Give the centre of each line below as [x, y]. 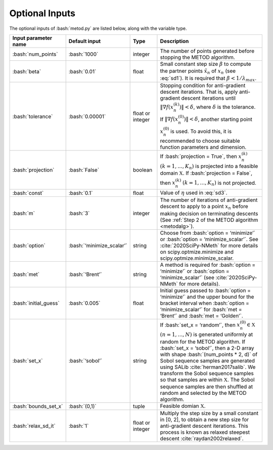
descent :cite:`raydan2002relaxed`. [202, 439]
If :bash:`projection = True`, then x [201, 156]
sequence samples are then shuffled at [206, 386]
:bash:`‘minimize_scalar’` [98, 246]
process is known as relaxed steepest [205, 432]
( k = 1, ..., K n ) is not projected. [219, 183]
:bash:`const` [28, 193]
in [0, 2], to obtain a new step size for [204, 420]
